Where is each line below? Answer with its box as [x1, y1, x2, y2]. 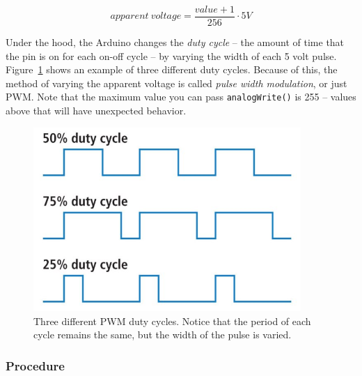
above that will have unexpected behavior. [6, 103, 187, 118]
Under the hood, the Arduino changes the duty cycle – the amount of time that [6, 35, 345, 50]
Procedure [6, 356, 65, 374]
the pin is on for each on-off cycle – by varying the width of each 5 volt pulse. [6, 48, 337, 63]
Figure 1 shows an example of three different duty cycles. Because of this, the [6, 62, 338, 77]
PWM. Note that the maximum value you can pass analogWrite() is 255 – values [6, 89, 356, 104]
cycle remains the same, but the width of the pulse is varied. [33, 327, 292, 342]
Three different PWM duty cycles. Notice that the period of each [33, 313, 311, 328]
